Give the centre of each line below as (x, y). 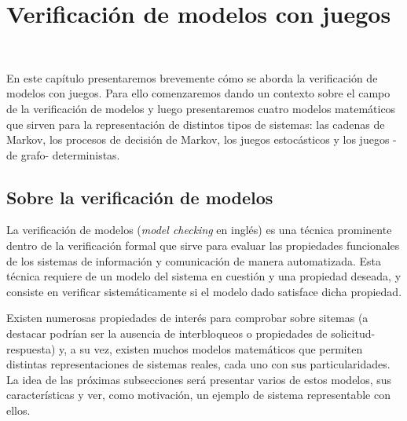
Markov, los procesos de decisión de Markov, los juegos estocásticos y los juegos (198, 139)
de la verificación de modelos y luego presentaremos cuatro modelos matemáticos (201, 108)
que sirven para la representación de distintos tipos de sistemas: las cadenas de (196, 124)
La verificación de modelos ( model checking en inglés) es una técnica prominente (199, 230)
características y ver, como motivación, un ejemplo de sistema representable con (198, 395)
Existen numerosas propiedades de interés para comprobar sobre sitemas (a (187, 318)
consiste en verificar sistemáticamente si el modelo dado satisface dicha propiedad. (204, 291)
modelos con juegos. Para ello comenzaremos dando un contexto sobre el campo (198, 93)
